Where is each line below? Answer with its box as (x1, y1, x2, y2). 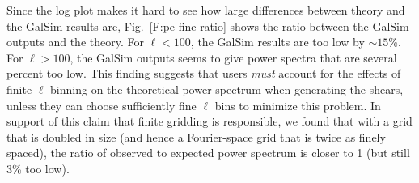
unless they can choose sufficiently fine (6, 96, 197, 113)
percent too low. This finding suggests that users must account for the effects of (6, 65, 401, 82)
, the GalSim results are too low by (190, 33, 365, 50)
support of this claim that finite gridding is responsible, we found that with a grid (6, 113, 413, 130)
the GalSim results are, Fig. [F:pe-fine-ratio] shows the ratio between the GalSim (6, 17, 409, 34)
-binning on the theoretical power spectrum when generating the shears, (46, 80, 404, 97)
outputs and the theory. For (6, 33, 144, 50)
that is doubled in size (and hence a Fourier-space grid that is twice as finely (6, 128, 386, 145)
